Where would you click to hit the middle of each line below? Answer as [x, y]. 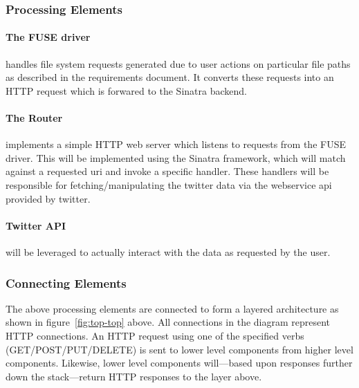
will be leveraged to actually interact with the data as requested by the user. [168, 251]
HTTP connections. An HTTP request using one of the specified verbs [155, 335]
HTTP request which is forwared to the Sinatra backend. [126, 90]
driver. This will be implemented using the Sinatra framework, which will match [176, 157]
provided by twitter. [48, 198]
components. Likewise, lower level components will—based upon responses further [179, 363]
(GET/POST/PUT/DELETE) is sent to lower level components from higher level [179, 349]
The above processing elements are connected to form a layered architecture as [172, 308]
